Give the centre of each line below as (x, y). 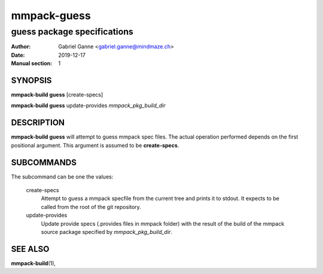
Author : (21, 47)
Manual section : (32, 63)
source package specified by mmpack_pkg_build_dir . (107, 232)
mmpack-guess (51, 16)
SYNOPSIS (31, 80)
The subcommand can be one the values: (62, 177)
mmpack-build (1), (33, 263)
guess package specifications (72, 32)
